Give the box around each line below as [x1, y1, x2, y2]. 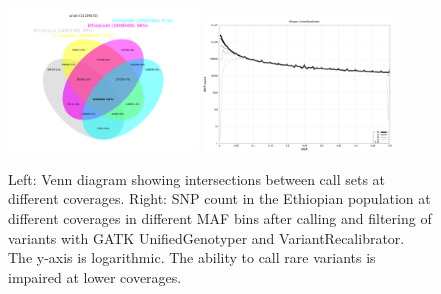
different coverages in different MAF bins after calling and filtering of [8, 207, 432, 228]
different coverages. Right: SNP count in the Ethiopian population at [8, 188, 431, 209]
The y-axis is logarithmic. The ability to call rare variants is [8, 247, 376, 268]
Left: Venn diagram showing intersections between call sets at [8, 168, 386, 189]
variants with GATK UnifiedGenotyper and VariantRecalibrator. [8, 227, 405, 248]
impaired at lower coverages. [8, 266, 182, 287]
